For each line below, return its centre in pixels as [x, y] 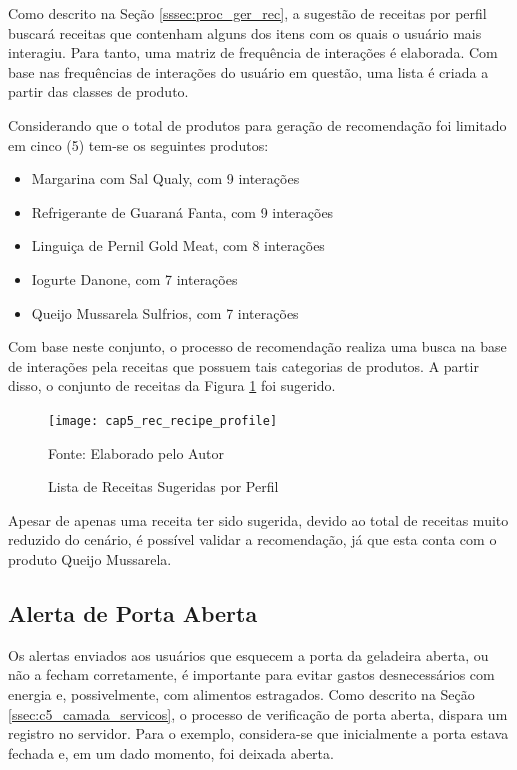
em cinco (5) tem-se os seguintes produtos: [138, 144]
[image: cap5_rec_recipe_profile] [163, 420]
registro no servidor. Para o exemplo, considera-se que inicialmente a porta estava [258, 733]
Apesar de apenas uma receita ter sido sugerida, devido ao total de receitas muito [258, 519]
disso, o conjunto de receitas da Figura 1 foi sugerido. [172, 385]
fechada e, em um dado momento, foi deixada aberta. [171, 752]
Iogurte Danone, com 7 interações [134, 278]
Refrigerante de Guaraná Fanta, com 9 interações [182, 211]
